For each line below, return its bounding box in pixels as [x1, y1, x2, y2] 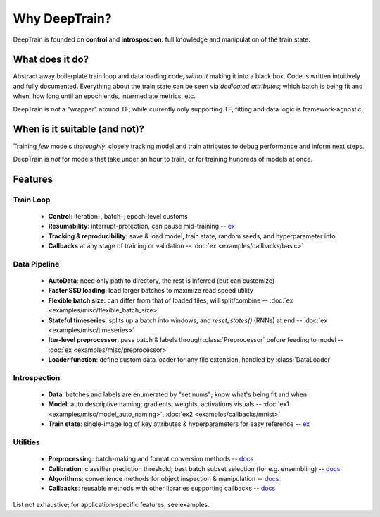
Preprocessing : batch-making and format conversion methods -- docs [48, 455, 254, 463]
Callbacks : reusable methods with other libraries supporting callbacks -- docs [48, 484, 276, 493]
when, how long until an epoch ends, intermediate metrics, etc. [13, 92, 196, 100]
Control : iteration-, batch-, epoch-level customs [48, 212, 188, 220]
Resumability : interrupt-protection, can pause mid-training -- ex [48, 222, 235, 231]
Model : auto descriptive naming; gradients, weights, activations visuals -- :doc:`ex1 [48, 400, 290, 408]
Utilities [13, 437, 40, 447]
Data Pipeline [13, 259, 60, 269]
